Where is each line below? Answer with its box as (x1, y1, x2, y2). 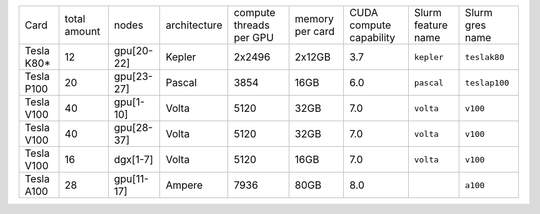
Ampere (165, 178, 204, 192)
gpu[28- (113, 121, 154, 134)
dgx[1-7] (113, 153, 154, 166)
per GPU (233, 31, 274, 44)
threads (233, 18, 270, 32)
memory (294, 12, 335, 25)
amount (64, 25, 101, 38)
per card (294, 25, 335, 38)
